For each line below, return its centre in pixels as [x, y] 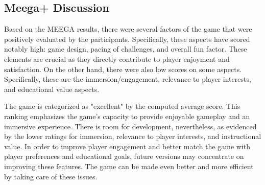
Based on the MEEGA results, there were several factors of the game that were [128, 29]
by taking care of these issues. [51, 176]
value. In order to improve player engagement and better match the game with [127, 146]
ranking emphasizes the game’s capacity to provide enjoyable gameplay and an [127, 116]
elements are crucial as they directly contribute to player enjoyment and [117, 59]
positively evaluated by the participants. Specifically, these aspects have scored [127, 39]
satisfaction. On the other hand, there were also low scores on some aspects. [123, 69]
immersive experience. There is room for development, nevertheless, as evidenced [130, 126]
